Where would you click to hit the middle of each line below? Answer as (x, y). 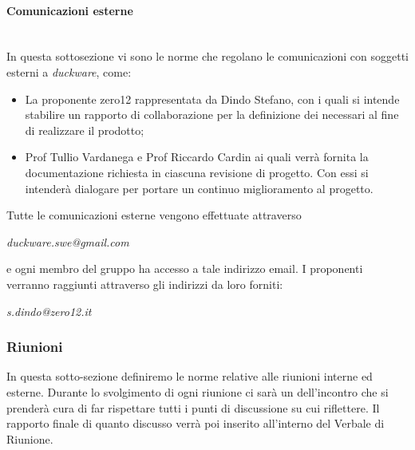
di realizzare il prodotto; (85, 130)
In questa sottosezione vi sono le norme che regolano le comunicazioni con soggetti (207, 56)
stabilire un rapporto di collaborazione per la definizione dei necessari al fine (212, 114)
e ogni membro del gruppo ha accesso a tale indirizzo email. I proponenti (185, 268)
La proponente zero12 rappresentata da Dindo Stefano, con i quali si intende (212, 99)
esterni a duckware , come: (69, 71)
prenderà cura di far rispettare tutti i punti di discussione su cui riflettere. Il (193, 407)
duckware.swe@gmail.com (68, 241)
